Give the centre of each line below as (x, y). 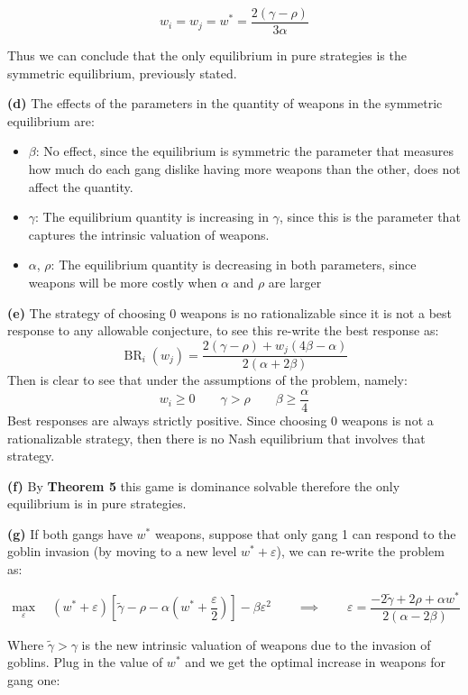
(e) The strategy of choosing (87, 312)
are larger (295, 282)
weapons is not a (387, 420)
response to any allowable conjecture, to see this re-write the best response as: (223, 330)
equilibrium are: (51, 120)
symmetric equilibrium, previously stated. (122, 73)
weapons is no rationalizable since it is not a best (316, 312)
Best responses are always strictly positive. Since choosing (167, 420)
